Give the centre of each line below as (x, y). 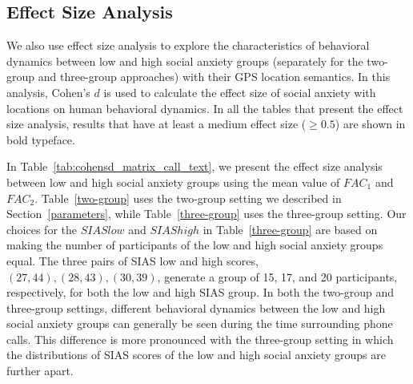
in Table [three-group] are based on (290, 229)
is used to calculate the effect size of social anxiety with (240, 92)
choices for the (42, 229)
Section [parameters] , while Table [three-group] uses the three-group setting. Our (206, 214)
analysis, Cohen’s (48, 92)
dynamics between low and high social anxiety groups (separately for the (185, 61)
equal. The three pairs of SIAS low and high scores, (132, 260)
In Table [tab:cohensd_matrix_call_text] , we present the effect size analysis (194, 166)
